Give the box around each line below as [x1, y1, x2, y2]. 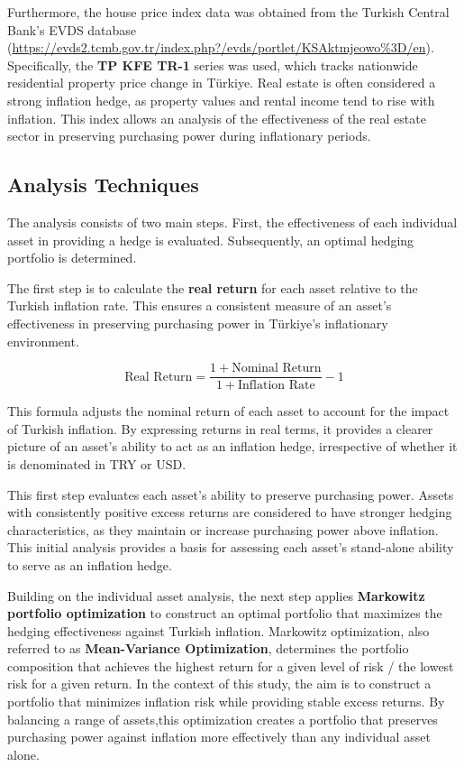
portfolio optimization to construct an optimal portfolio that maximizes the [7, 604, 442, 623]
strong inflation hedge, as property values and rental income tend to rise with [7, 90, 435, 109]
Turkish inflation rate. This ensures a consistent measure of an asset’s [7, 296, 392, 315]
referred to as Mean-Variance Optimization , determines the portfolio [7, 639, 409, 658]
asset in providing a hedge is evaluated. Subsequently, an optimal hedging [7, 230, 414, 249]
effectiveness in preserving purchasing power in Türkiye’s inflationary [7, 313, 388, 332]
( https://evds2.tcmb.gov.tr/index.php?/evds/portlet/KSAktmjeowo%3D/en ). [7, 38, 434, 57]
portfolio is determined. [7, 248, 137, 267]
